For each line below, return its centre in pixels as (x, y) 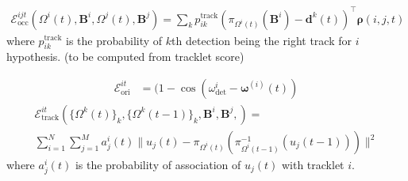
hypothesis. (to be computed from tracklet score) (125, 57)
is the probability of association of (158, 165)
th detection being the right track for (262, 40)
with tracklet (313, 165)
